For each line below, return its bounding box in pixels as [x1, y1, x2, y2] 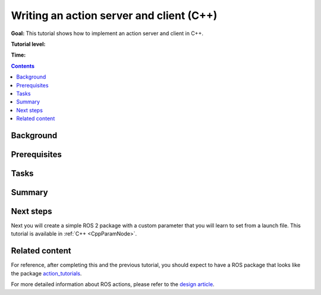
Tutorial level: [11, 40, 46, 48]
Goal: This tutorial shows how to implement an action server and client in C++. [11, 30, 203, 37]
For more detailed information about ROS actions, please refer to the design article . [11, 281, 215, 288]
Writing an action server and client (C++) [11, 9, 218, 22]
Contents [11, 62, 35, 70]
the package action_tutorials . [11, 269, 82, 277]
